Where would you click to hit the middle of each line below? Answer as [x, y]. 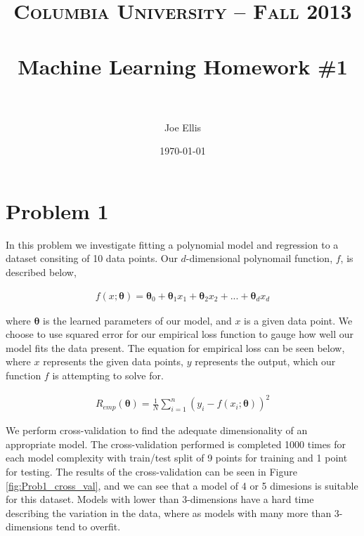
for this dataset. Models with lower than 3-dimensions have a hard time [160, 499]
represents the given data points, [113, 361]
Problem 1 [57, 210]
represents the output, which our [265, 361]
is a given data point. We [298, 320]
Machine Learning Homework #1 [183, 66]
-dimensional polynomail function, [259, 258]
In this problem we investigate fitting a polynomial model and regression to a [172, 244]
